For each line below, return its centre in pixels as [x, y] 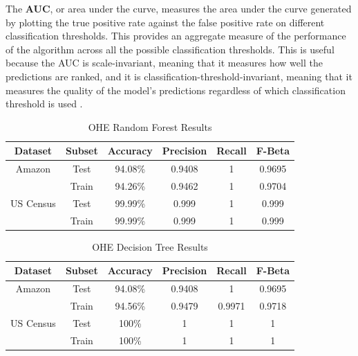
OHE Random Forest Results [150, 126]
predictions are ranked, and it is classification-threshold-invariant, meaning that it [179, 76]
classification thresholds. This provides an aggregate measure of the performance [176, 36]
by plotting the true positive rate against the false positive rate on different [165, 22]
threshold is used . [44, 104]
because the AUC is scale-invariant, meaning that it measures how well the [164, 63]
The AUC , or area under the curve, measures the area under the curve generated [179, 8]
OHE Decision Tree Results [150, 246]
